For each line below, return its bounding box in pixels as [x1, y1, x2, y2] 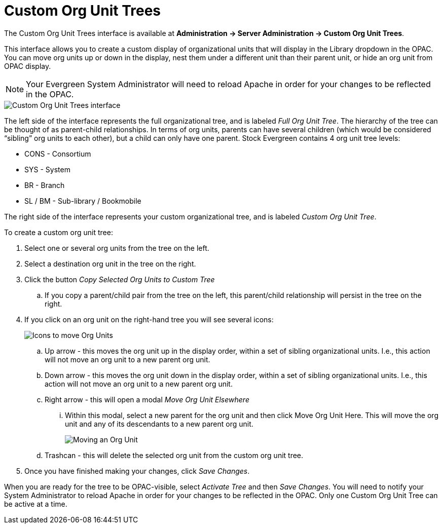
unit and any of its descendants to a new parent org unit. [65, 419, 253, 428]
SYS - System [24, 165, 70, 174]
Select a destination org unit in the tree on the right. [24, 259, 196, 268]
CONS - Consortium [24, 149, 91, 158]
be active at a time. [4, 499, 67, 508]
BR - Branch [24, 180, 65, 190]
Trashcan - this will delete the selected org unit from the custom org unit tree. [45, 450, 304, 460]
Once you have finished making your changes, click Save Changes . [24, 466, 250, 475]
